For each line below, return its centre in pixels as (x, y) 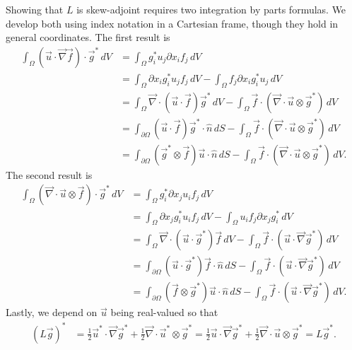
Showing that (35, 9)
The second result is (49, 174)
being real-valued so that (164, 312)
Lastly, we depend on (52, 312)
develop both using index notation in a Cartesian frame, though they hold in (172, 23)
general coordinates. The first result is (88, 37)
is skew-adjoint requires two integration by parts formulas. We (211, 9)
